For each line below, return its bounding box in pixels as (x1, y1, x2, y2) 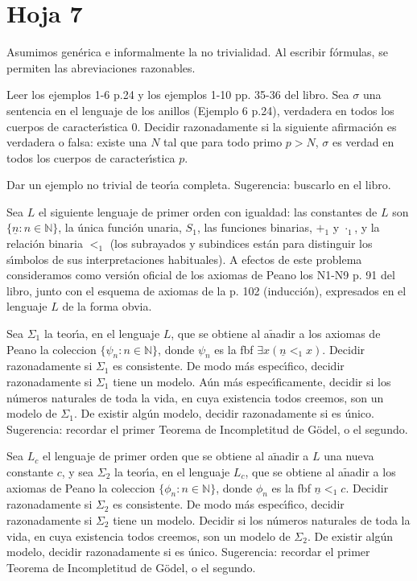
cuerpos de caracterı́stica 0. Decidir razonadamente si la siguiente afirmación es (6, 117, 397, 134)
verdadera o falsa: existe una (6, 134, 147, 150)
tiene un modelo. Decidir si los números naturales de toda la (113, 511, 411, 528)
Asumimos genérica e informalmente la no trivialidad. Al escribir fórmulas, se (6, 43, 388, 60)
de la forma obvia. (62, 298, 152, 315)
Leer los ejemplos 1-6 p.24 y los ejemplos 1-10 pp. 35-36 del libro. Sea (6, 86, 349, 103)
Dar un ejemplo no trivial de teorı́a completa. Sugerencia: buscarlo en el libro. (6, 176, 391, 193)
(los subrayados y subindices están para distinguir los (109, 235, 373, 252)
